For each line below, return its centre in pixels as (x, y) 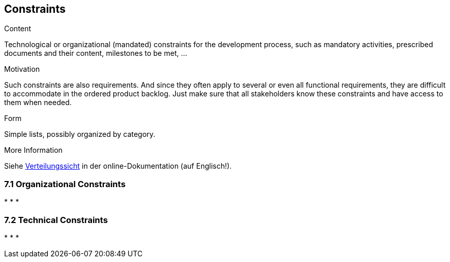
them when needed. (38, 103)
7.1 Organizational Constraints (65, 184)
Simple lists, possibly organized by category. (80, 134)
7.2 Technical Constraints (56, 220)
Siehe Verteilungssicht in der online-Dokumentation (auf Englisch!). (118, 166)
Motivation (22, 69)
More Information (33, 150)
